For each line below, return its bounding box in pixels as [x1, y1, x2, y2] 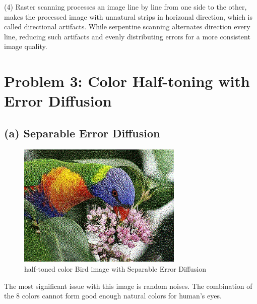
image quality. [4, 41, 47, 52]
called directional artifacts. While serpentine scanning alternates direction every [4, 21, 250, 32]
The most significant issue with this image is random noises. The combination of [4, 280, 252, 291]
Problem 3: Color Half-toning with [4, 71, 250, 91]
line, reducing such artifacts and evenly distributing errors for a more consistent [4, 31, 250, 41]
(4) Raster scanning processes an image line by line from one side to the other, [4, 2, 247, 12]
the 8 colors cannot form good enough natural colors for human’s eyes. [4, 290, 222, 301]
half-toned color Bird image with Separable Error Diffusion [24, 263, 207, 274]
